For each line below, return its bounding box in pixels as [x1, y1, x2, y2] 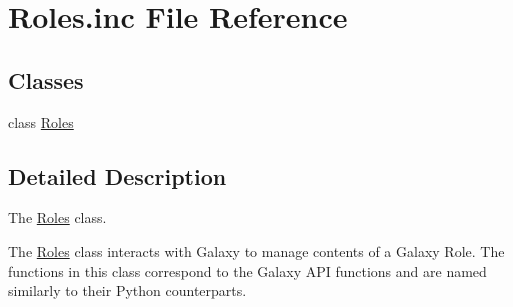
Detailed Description [8, 160, 227, 191]
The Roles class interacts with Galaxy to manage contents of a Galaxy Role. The [8, 240, 505, 261]
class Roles [8, 111, 74, 132]
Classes [8, 64, 84, 95]
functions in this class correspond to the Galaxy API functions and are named [8, 260, 487, 281]
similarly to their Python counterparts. [8, 280, 247, 301]
